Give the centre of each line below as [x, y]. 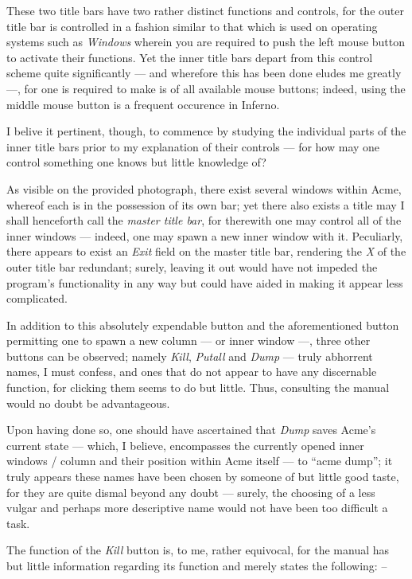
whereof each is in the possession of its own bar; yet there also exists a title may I [206, 204]
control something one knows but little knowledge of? [136, 162]
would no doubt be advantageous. [88, 403]
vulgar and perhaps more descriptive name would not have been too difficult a [197, 508]
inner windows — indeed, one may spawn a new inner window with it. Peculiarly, [205, 235]
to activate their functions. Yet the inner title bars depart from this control [190, 57]
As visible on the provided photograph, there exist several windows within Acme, [204, 188]
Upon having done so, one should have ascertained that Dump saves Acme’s [191, 430]
